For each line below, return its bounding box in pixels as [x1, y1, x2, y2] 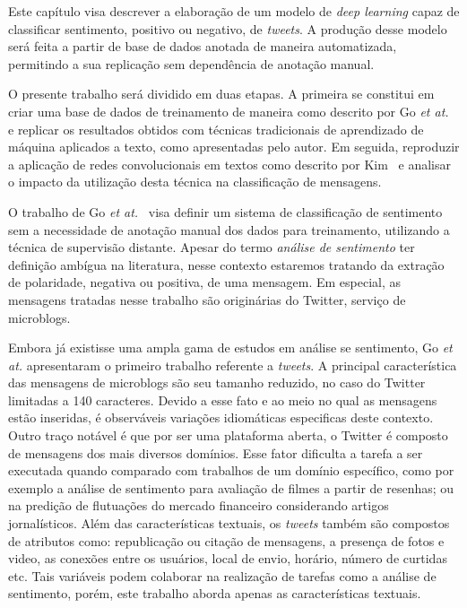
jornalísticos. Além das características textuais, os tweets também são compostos [8, 514, 450, 533]
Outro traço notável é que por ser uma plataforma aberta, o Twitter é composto [8, 426, 448, 445]
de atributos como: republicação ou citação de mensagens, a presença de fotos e [8, 531, 445, 550]
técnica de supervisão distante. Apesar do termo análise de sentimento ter [8, 238, 415, 256]
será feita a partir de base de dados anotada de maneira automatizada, [8, 37, 397, 56]
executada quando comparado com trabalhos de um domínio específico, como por [8, 461, 454, 480]
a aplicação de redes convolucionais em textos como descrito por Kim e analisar [8, 154, 451, 173]
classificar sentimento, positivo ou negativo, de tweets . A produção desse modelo [8, 19, 447, 38]
